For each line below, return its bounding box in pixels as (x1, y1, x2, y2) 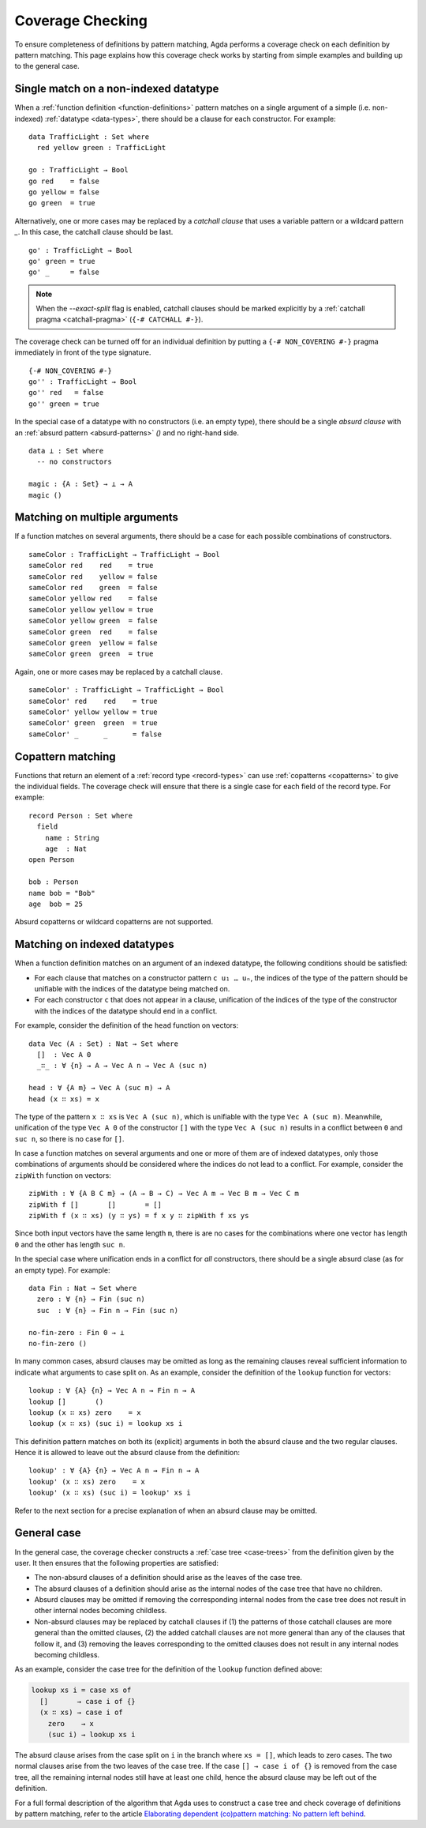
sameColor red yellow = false (28, 572, 158, 581)
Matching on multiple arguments (14, 510, 179, 525)
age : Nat (44, 844, 88, 853)
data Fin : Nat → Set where (28, 1284, 137, 1292)
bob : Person (28, 878, 79, 886)
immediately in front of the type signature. (14, 348, 151, 357)
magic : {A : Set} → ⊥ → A (28, 480, 133, 489)
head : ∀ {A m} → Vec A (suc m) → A (28, 1083, 170, 1093)
